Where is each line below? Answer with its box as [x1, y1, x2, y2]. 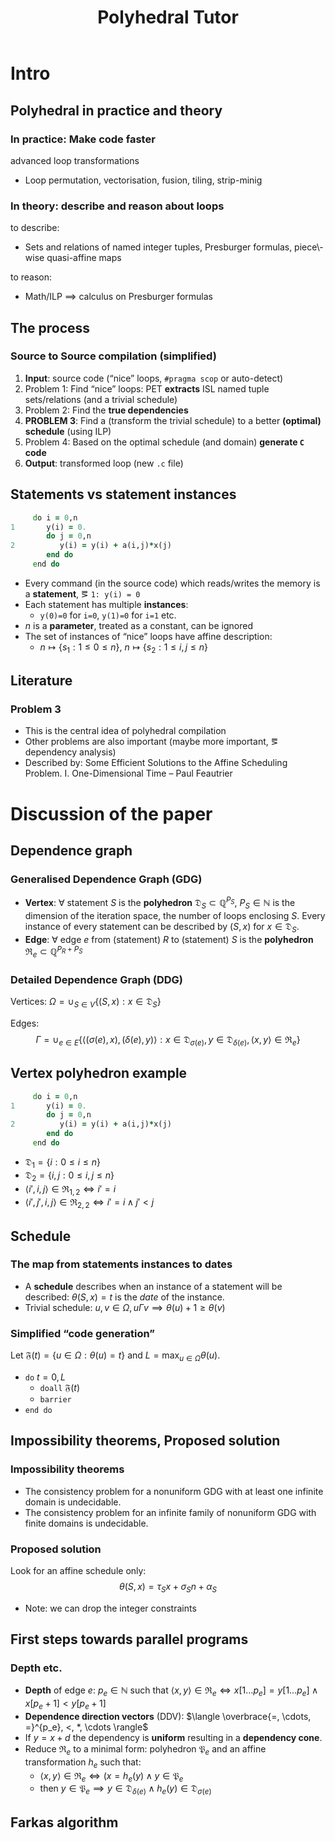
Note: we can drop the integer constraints [24, 1602, 197, 1614]
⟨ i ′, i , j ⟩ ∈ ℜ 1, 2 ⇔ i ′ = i [24, 1182, 117, 1197]
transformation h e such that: [24, 1756, 142, 1770]
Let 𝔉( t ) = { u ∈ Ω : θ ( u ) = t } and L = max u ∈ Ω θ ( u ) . [10, 1349, 221, 1363]
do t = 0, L [24, 1371, 67, 1383]
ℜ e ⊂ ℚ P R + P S [24, 944, 83, 960]
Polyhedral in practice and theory [10, 102, 223, 119]
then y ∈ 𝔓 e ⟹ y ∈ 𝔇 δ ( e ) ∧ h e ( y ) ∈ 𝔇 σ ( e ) [39, 1782, 212, 1797]
